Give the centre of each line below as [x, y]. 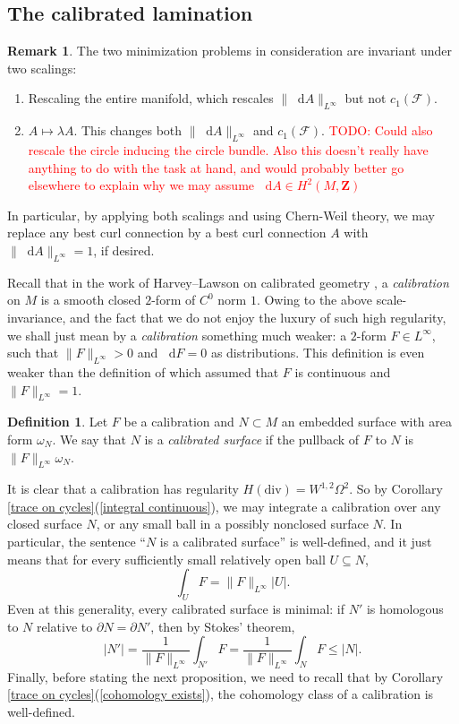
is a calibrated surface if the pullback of [252, 439]
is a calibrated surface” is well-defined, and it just [296, 542]
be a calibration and [179, 422]
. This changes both [128, 130]
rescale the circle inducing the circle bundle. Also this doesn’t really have [228, 149]
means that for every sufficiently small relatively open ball [166, 559]
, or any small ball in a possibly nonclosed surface [232, 524]
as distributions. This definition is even [318, 353]
